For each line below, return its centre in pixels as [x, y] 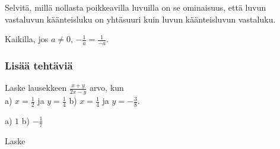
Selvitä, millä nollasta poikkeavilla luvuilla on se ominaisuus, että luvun [136, 7]
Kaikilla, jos [27, 39]
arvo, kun [106, 88]
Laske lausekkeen [36, 88]
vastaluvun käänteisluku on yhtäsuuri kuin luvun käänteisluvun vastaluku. [140, 19]
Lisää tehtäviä [39, 65]
